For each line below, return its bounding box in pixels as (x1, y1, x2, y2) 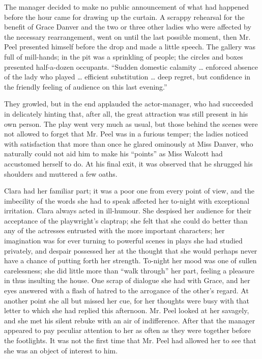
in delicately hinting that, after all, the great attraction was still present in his (4, 108, 248, 119)
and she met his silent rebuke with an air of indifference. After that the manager (4, 315, 255, 325)
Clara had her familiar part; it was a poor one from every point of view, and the (4, 185, 254, 196)
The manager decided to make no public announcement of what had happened (4, 2, 249, 12)
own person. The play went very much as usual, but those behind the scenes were (4, 118, 258, 129)
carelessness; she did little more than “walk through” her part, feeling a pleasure (4, 265, 254, 275)
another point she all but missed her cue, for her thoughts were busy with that (4, 295, 250, 306)
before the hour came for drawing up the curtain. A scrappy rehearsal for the (4, 11, 245, 22)
